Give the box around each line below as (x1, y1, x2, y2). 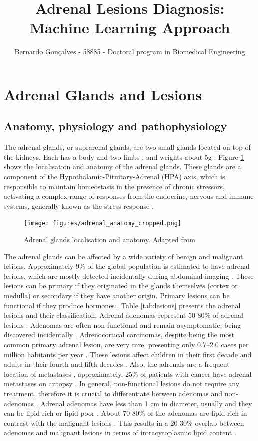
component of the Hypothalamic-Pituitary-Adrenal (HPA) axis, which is (4, 171, 225, 182)
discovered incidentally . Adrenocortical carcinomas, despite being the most (4, 329, 235, 340)
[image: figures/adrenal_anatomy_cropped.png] (24, 220, 181, 227)
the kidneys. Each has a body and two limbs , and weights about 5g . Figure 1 (4, 151, 244, 162)
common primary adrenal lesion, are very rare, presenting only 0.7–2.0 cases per (4, 339, 249, 350)
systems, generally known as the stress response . (4, 200, 154, 211)
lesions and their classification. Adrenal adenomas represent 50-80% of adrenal (4, 310, 243, 320)
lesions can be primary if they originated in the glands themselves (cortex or (4, 280, 238, 291)
